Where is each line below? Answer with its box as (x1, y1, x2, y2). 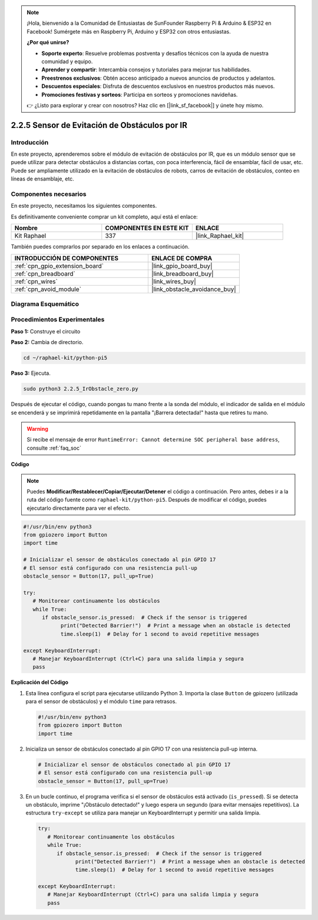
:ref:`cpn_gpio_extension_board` (14, 261, 104, 270)
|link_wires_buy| (151, 277, 197, 286)
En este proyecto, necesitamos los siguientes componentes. (11, 202, 157, 209)
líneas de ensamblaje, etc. (11, 175, 75, 182)
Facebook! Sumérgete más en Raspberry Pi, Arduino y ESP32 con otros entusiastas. (26, 28, 231, 35)
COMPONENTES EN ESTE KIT (105, 224, 189, 233)
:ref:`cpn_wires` (14, 277, 58, 286)
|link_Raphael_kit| (195, 232, 244, 240)
